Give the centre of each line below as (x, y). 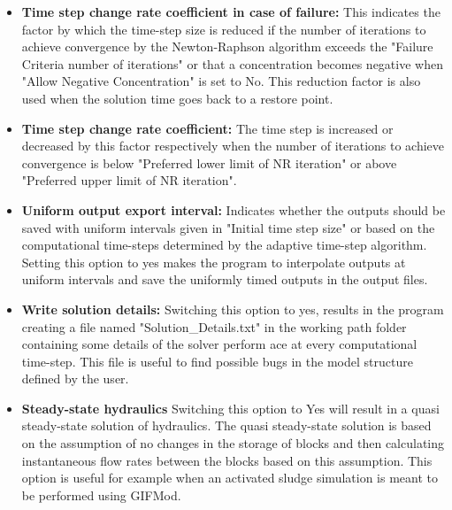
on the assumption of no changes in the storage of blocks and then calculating (233, 443)
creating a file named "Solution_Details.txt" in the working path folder (214, 326)
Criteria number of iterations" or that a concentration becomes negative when (232, 63)
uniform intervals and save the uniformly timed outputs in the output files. (225, 279)
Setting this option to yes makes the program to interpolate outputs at (214, 262)
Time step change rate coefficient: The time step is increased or (207, 128)
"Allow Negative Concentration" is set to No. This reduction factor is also (221, 81)
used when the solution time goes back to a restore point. (177, 98)
